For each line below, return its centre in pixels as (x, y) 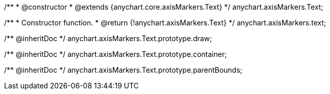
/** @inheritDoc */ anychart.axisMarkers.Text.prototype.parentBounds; (123, 70)
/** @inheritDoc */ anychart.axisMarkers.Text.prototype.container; (116, 54)
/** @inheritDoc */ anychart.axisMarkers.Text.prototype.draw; (108, 38)
